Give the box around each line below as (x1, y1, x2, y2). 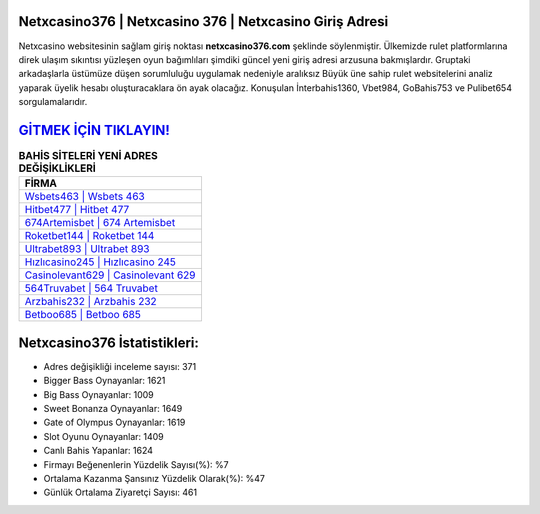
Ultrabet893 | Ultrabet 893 (24, 242, 150, 256)
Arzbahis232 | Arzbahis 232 (24, 295, 157, 309)
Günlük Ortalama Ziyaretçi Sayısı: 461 (43, 486, 198, 499)
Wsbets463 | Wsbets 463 (24, 190, 145, 204)
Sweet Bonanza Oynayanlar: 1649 (43, 403, 183, 415)
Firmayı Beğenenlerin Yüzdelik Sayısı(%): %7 (43, 458, 229, 470)
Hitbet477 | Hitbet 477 (24, 203, 130, 217)
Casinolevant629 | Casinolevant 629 (24, 268, 196, 282)
